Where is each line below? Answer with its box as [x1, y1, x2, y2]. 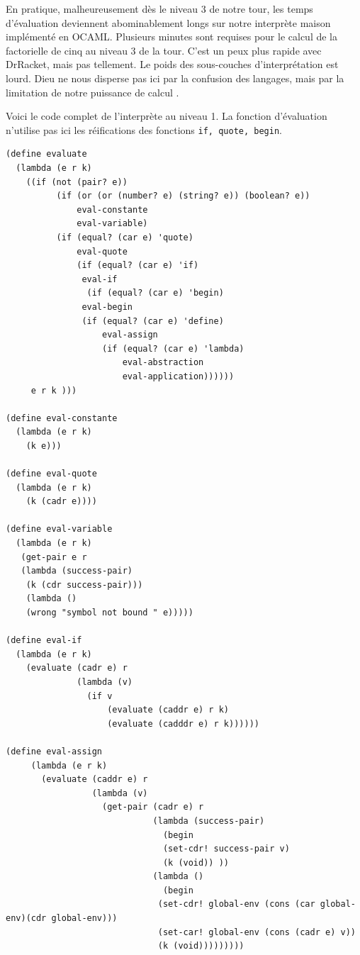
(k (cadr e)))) [26, 496, 97, 507]
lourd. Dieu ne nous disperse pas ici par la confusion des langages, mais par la [6, 70, 344, 85]
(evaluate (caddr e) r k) [107, 705, 229, 715]
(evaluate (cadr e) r [26, 663, 128, 674]
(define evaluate [6, 149, 87, 160]
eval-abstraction [122, 357, 204, 368]
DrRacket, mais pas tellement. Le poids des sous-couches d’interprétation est [6, 57, 339, 72]
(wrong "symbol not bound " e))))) [26, 608, 193, 618]
